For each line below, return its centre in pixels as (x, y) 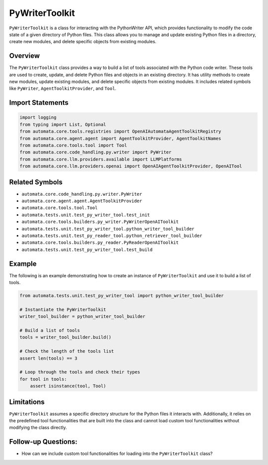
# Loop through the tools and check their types (80, 372)
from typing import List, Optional (63, 124)
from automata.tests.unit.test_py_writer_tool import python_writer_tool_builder (122, 296)
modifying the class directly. (38, 428)
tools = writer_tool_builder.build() (66, 337)
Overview (25, 56)
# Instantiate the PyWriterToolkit (63, 310)
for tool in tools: (43, 379)
